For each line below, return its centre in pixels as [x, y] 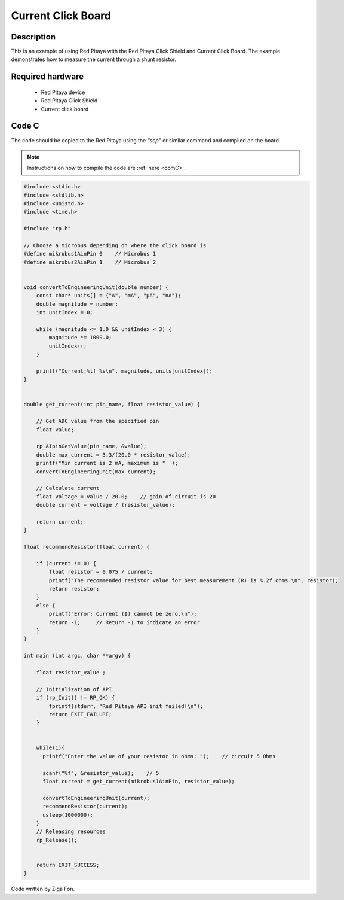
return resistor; [74, 589]
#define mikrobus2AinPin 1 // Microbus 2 [90, 262]
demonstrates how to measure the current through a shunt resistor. [93, 59]
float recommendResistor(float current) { [87, 547]
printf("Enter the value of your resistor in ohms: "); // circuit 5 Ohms [159, 756]
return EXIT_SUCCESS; [68, 865]
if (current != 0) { [66, 563]
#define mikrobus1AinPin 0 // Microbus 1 [90, 254]
